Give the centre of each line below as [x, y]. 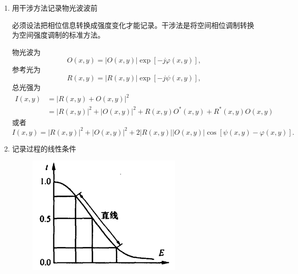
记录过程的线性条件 [44, 148]
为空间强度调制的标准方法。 [58, 35]
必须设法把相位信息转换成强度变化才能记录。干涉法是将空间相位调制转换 [133, 25]
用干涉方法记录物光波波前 [55, 8]
